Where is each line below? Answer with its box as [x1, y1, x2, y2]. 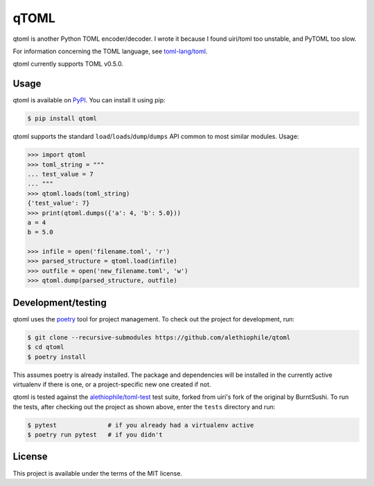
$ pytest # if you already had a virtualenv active [27, 421, 254, 429]
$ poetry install [27, 353, 87, 361]
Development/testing [12, 297, 107, 308]
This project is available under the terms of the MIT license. [12, 469, 183, 477]
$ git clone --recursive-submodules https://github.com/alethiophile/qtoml [27, 333, 291, 342]
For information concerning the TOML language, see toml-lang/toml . [12, 47, 208, 55]
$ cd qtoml [27, 343, 64, 351]
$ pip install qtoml [27, 115, 97, 122]
